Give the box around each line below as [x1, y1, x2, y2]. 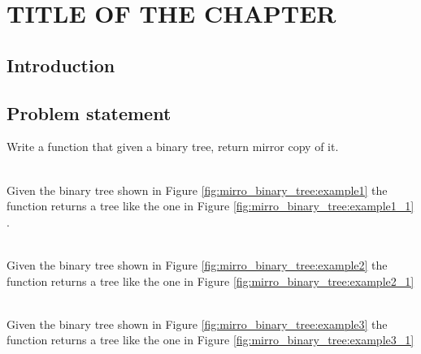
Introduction [7, 52, 115, 77]
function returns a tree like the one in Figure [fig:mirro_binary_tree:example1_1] [7, 197, 414, 214]
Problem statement [7, 100, 171, 125]
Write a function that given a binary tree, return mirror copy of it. [7, 138, 339, 155]
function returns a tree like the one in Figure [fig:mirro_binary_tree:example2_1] [7, 272, 414, 289]
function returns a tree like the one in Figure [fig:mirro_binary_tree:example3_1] [7, 331, 414, 348]
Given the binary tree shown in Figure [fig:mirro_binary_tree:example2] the [7, 256, 388, 273]
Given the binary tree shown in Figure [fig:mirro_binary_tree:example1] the [7, 181, 388, 198]
